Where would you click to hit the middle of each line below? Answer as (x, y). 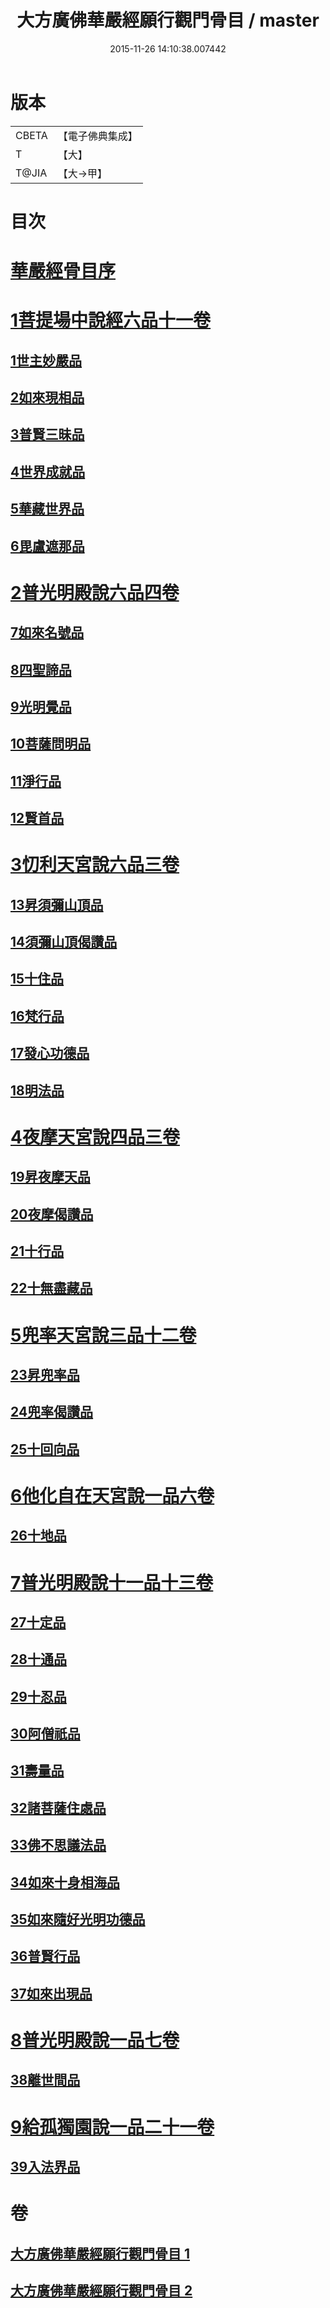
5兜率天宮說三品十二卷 (103, 1335)
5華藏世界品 (47, 509)
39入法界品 (45, 2166)
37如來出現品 (51, 1993)
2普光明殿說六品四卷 (95, 592)
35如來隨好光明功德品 (78, 1919)
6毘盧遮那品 (47, 546)
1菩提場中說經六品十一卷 (111, 320)
